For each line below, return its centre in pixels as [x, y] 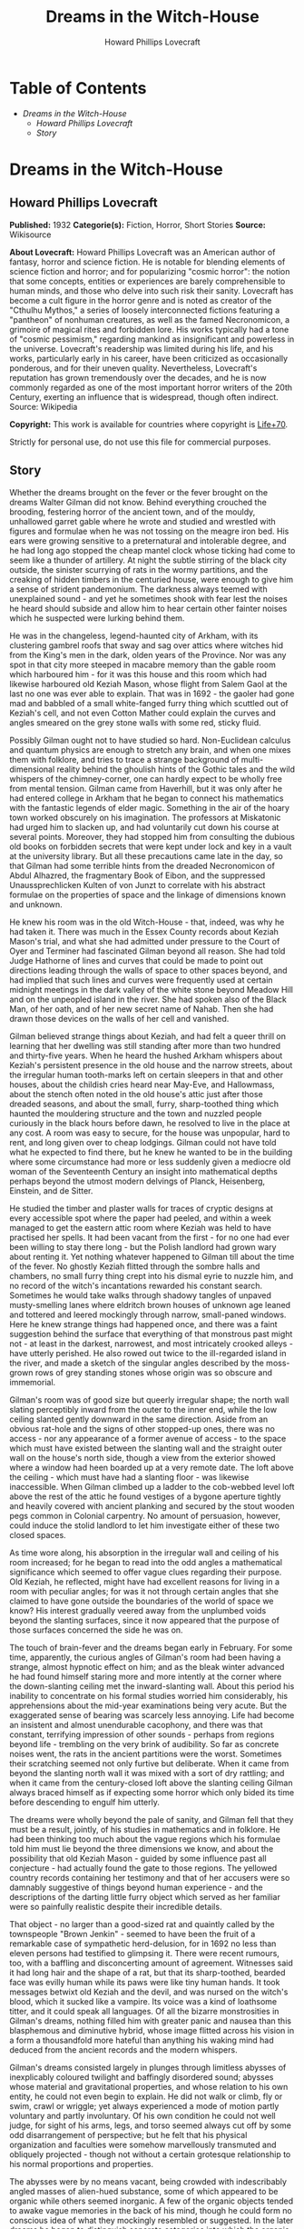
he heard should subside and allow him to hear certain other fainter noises [148, 608]
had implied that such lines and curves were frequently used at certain [142, 980]
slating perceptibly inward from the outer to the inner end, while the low [143, 1409]
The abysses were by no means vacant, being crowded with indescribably [148, 2181]
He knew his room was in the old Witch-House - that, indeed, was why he [147, 922]
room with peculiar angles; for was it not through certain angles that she [144, 1591]
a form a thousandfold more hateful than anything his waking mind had [142, 2040]
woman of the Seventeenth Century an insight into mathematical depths [144, 1171]
